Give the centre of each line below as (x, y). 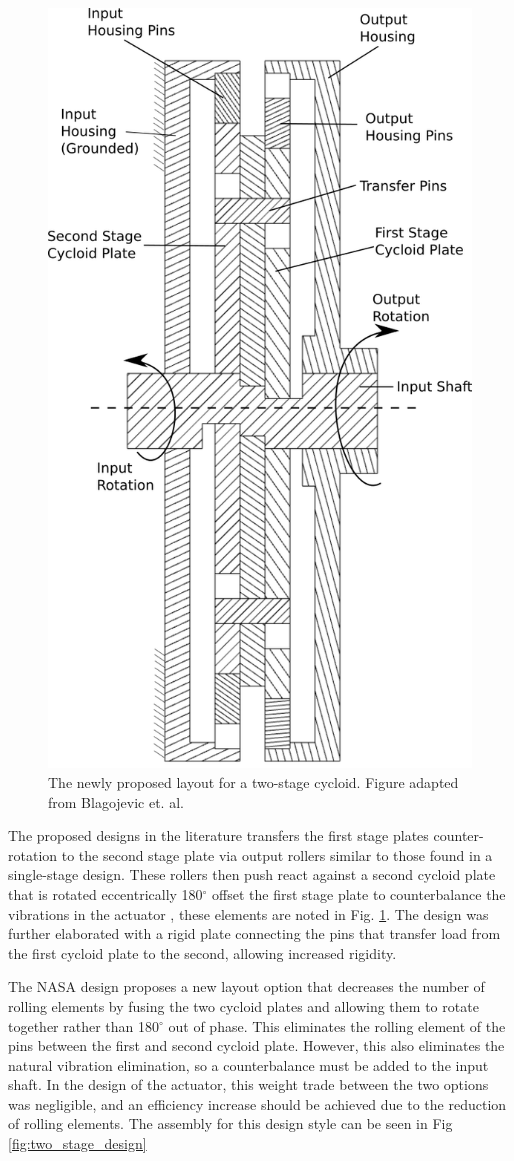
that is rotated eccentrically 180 (105, 893)
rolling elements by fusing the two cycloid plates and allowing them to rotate (243, 1005)
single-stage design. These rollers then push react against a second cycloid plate (252, 874)
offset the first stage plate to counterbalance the (359, 893)
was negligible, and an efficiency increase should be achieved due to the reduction (257, 1103)
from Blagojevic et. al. (116, 801)
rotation (33, 854)
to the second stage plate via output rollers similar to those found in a (277, 854)
